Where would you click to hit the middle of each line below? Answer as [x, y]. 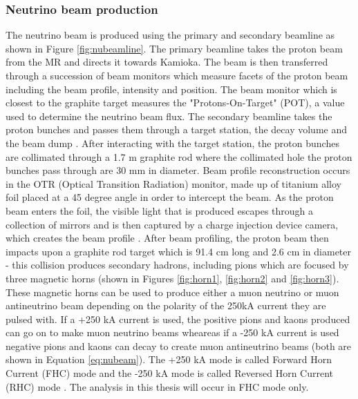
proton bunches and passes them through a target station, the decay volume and [177, 129]
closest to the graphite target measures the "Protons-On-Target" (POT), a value [175, 103]
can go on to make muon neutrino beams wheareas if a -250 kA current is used [172, 332]
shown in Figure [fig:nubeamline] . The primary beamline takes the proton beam [174, 48]
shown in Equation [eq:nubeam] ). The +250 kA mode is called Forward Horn [169, 359]
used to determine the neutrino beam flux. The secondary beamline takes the [169, 116]
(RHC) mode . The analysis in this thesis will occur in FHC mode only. [157, 386]
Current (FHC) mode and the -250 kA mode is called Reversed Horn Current [170, 373]
